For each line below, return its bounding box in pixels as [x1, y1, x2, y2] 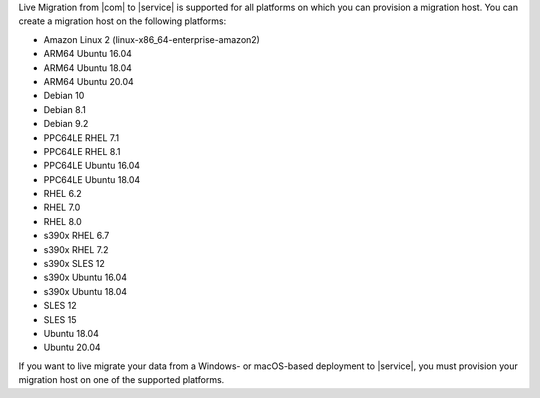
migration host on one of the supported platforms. [18, 374, 225, 386]
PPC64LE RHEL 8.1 [43, 145, 121, 157]
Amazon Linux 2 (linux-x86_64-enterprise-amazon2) [43, 33, 260, 45]
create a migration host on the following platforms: [18, 15, 227, 27]
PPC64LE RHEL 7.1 [43, 131, 120, 144]
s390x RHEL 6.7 [43, 230, 110, 242]
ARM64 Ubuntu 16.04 [43, 48, 132, 60]
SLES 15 [43, 313, 77, 325]
